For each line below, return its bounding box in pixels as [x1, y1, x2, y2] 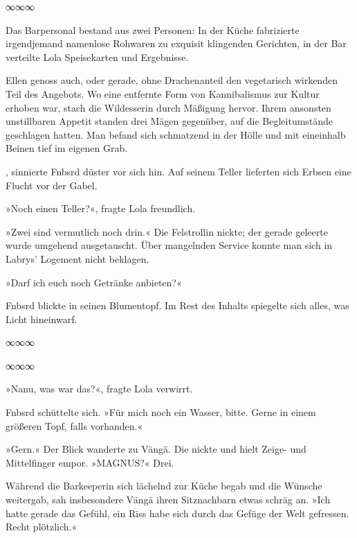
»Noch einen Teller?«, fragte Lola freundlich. [6, 201, 196, 216]
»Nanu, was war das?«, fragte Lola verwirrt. [6, 381, 193, 396]
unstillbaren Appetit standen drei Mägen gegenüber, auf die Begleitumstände [6, 114, 333, 128]
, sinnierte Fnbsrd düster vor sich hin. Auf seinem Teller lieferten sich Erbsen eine [6, 164, 351, 178]
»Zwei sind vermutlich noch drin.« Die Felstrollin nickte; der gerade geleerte [6, 224, 328, 238]
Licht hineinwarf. [6, 311, 77, 326]
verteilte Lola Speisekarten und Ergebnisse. [6, 49, 189, 64]
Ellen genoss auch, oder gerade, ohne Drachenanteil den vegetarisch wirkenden [6, 73, 338, 87]
